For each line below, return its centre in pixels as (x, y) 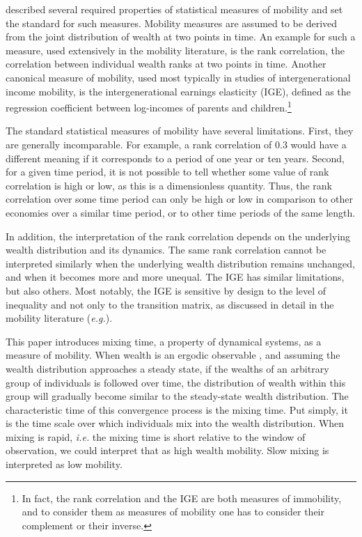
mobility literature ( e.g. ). (59, 318)
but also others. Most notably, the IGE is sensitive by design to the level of (166, 290)
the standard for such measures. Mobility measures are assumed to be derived (172, 23)
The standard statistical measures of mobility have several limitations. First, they (180, 131)
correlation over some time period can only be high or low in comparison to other (179, 199)
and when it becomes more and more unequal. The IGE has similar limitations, (175, 277)
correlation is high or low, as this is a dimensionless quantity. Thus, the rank (169, 185)
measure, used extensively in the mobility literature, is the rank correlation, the (175, 50)
